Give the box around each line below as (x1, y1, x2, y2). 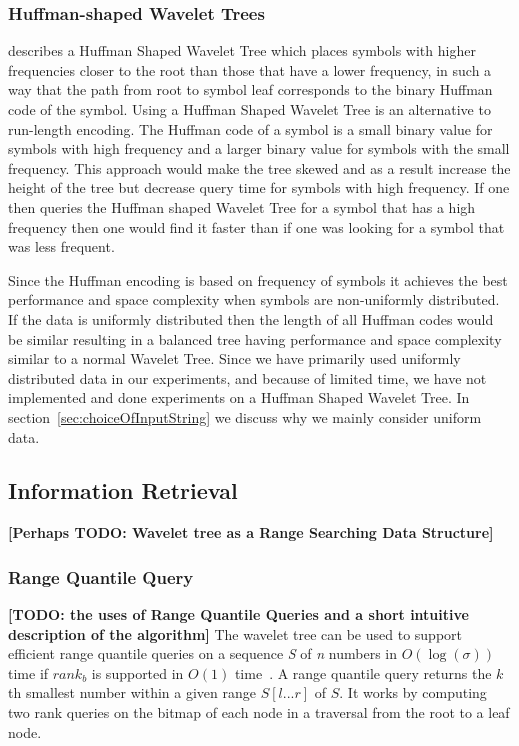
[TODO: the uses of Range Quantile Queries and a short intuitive (8, 604, 469, 625)
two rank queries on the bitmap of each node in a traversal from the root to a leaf (8, 702, 510, 723)
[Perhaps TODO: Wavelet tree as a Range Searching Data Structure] (8, 522, 494, 543)
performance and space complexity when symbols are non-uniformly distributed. (8, 289, 500, 310)
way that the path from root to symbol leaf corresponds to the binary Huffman (8, 79, 493, 100)
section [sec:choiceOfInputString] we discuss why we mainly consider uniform (8, 406, 482, 427)
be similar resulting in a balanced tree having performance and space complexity (8, 328, 502, 349)
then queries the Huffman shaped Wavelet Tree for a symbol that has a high (8, 196, 476, 217)
